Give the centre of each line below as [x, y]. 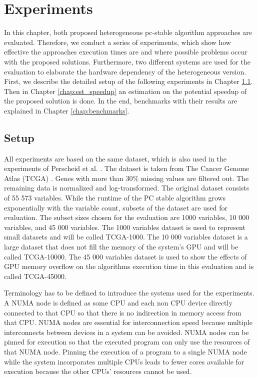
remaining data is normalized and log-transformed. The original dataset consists [127, 188]
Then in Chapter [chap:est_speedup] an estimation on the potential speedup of [125, 91]
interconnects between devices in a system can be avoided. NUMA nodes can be [126, 332]
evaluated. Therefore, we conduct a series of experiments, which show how [117, 42]
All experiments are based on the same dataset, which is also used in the [115, 158]
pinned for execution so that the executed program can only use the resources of [127, 342]
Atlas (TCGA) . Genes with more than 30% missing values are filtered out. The [126, 178]
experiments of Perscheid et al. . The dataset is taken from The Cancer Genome [127, 168]
